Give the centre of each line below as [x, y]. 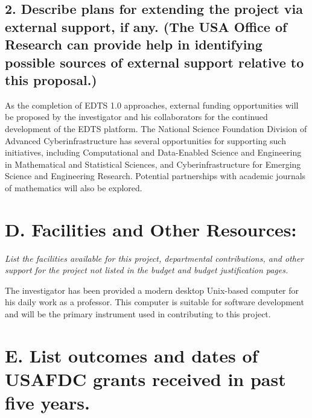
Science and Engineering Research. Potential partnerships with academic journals [155, 176]
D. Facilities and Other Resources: [151, 229]
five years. [47, 403]
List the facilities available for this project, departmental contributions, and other [154, 258]
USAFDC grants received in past [145, 378]
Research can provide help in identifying [134, 44]
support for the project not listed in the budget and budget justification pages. [147, 270]
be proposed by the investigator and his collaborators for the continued [136, 117]
